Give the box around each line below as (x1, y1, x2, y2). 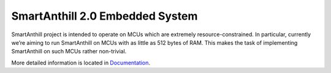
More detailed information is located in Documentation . (11, 59, 150, 66)
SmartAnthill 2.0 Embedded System (11, 9, 198, 23)
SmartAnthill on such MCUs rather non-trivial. (11, 48, 127, 55)
